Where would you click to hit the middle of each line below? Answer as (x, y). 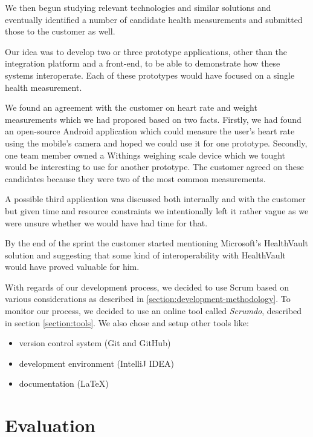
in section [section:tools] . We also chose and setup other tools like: (127, 322)
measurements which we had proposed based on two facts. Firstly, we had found (153, 119)
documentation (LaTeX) (64, 383)
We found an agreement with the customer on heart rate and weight (131, 107)
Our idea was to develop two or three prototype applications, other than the (146, 51)
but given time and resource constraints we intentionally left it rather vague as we (157, 210)
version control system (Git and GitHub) (95, 343)
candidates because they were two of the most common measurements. (135, 178)
